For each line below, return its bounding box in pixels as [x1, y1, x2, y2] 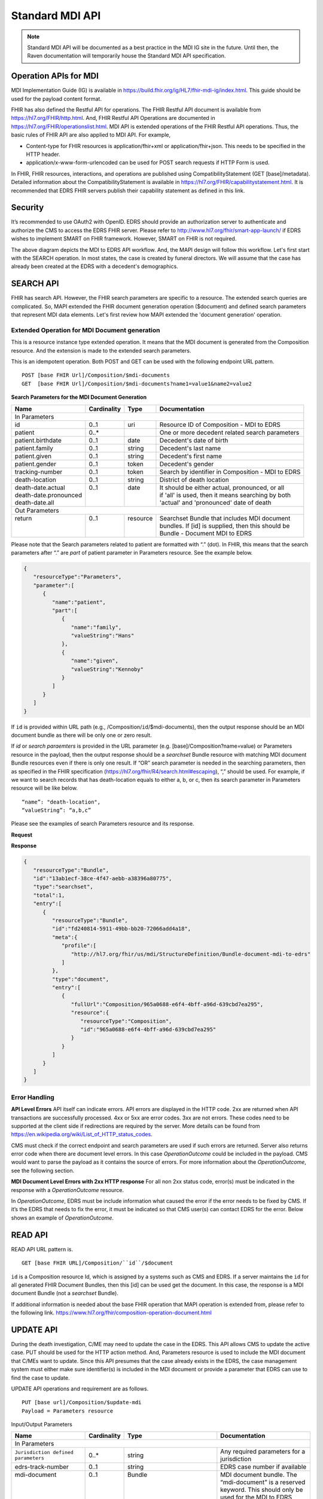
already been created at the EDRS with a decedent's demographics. [11, 263, 179, 270]
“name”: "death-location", [22, 798, 101, 805]
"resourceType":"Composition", [80, 1018, 172, 1025]
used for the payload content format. [11, 95, 102, 102]
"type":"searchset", [33, 883, 94, 890]
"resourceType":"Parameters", [33, 573, 122, 580]
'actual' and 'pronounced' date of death [159, 498, 272, 507]
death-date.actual [14, 483, 65, 492]
